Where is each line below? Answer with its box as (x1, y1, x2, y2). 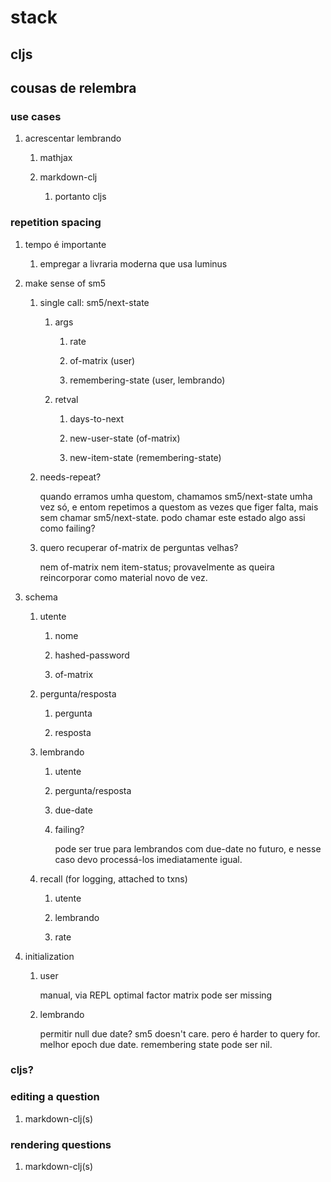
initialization (24, 950, 75, 962)
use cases (10, 109, 62, 123)
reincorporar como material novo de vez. (39, 571, 208, 583)
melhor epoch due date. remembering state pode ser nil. (39, 1038, 273, 1050)
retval (54, 393, 79, 405)
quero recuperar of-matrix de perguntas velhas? (39, 541, 239, 553)
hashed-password (54, 649, 130, 661)
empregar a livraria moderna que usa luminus (39, 257, 228, 270)
